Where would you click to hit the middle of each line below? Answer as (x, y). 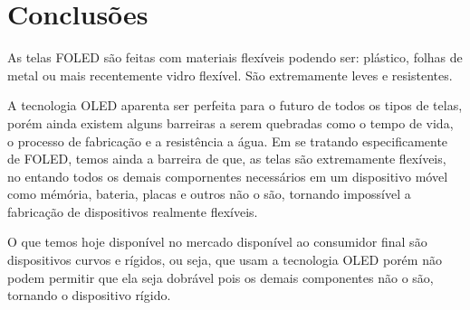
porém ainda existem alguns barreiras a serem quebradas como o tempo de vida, (230, 122)
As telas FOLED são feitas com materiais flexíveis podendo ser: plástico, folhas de (235, 57)
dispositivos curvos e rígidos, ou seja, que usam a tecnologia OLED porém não (225, 260)
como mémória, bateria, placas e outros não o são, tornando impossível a (209, 194)
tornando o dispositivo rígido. (89, 295)
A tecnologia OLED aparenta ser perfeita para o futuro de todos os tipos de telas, (235, 105)
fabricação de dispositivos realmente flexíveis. (133, 211)
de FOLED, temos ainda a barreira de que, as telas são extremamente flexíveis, (227, 159)
